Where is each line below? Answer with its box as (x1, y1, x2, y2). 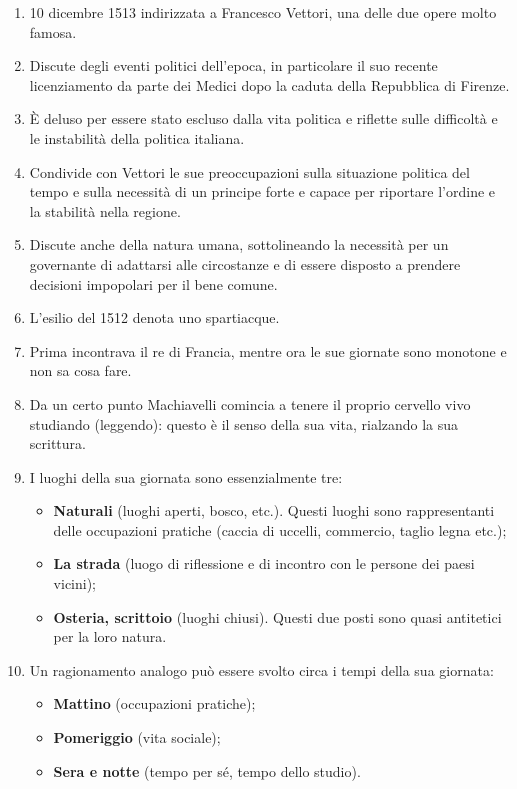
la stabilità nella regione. (29, 200, 181, 221)
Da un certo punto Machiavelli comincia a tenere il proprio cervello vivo (29, 393, 471, 414)
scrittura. (29, 433, 86, 454)
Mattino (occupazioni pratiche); (53, 693, 256, 714)
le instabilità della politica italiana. (29, 127, 245, 148)
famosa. (29, 21, 77, 42)
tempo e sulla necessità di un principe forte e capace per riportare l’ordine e (29, 181, 496, 202)
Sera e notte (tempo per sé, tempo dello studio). (53, 760, 361, 781)
